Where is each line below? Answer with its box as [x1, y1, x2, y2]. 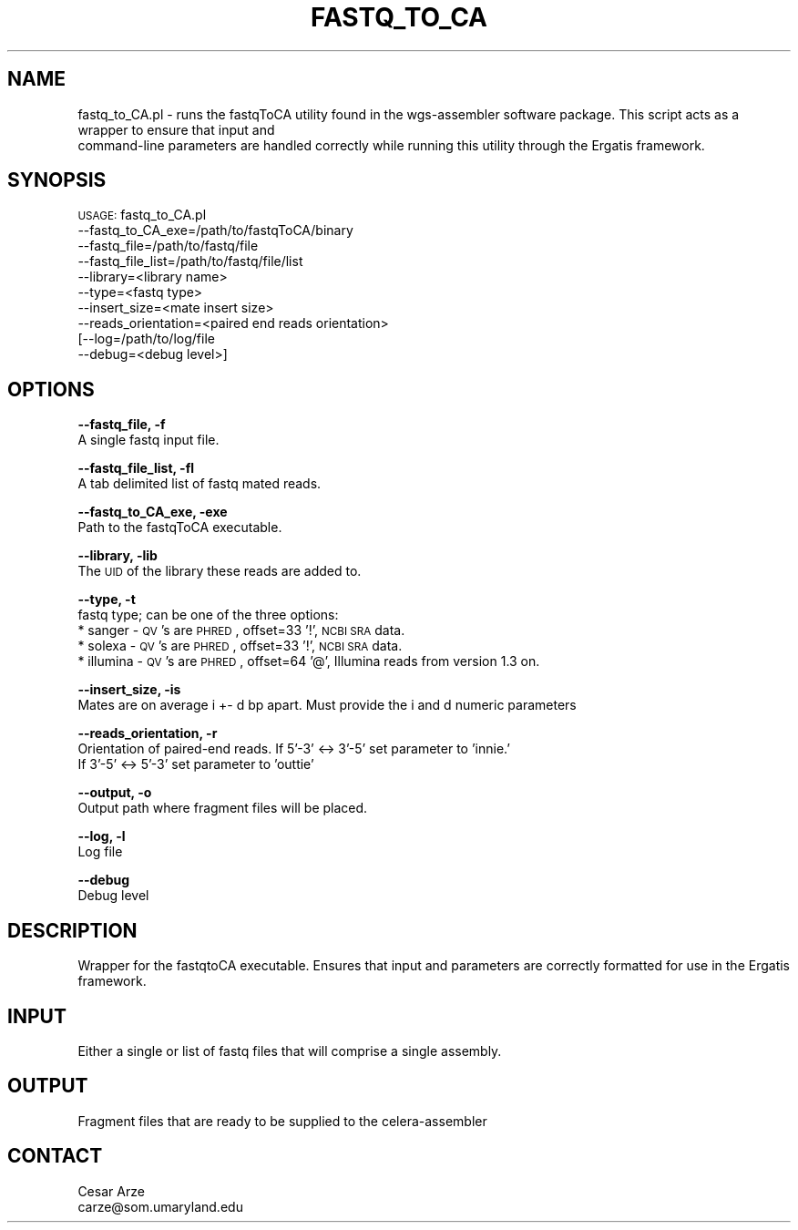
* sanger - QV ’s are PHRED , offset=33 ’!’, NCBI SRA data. [77, 622, 405, 639]
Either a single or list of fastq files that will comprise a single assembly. [77, 1042, 502, 1059]
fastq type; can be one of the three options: [77, 607, 339, 623]
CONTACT [7, 1144, 103, 1168]
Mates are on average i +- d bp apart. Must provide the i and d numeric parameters [77, 697, 577, 713]
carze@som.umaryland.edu [77, 1198, 243, 1215]
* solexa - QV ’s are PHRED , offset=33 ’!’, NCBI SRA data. [77, 638, 403, 654]
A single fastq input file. [77, 432, 220, 448]
